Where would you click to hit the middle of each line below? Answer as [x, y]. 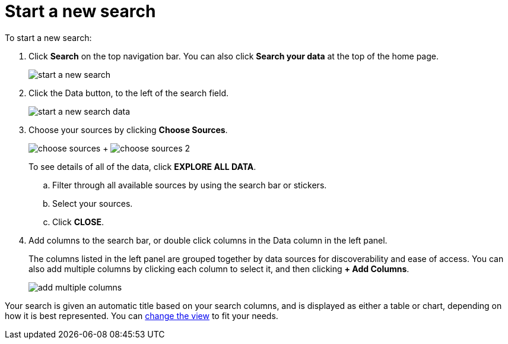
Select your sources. [93, 203]
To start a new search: [48, 37]
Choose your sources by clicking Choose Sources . [128, 130]
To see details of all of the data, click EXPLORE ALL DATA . [142, 166]
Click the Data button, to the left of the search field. [129, 93]
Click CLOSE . [78, 222]
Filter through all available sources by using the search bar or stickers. [190, 185]
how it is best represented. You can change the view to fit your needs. [142, 315]
